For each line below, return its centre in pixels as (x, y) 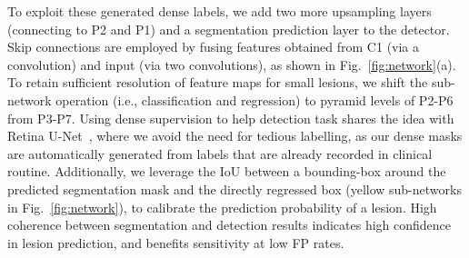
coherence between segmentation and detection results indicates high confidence (230, 225)
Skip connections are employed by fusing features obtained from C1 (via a (214, 47)
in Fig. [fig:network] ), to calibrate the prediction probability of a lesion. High (222, 207)
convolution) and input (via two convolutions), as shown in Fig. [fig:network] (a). (232, 64)
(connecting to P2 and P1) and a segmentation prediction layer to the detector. (229, 29)
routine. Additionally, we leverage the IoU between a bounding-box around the (227, 171)
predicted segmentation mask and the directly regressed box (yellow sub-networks (234, 189)
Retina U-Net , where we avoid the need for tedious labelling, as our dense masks (235, 136)
